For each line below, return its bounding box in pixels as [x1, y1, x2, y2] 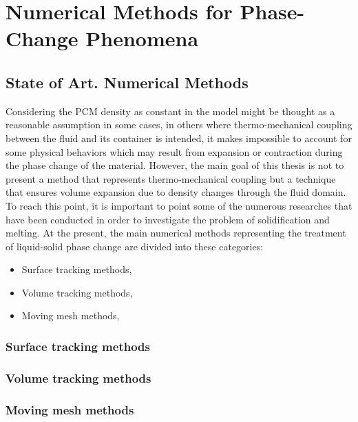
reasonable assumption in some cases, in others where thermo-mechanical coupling [6, 117, 352, 132]
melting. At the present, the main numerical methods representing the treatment [6, 225, 346, 240]
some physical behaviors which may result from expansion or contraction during [6, 144, 343, 159]
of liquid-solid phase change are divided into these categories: [6, 239, 264, 253]
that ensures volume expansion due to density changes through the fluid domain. [6, 185, 346, 199]
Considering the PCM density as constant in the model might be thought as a [6, 103, 335, 118]
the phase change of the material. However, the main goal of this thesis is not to [6, 158, 344, 172]
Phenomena [85, 24, 199, 52]
